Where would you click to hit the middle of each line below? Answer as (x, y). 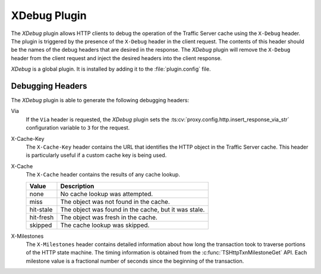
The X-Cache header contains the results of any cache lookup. (103, 175)
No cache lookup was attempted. (107, 194)
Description (77, 186)
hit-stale (41, 209)
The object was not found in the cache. (115, 201)
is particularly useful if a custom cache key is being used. (96, 155)
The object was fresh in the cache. (109, 217)
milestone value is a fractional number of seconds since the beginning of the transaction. (135, 261)
